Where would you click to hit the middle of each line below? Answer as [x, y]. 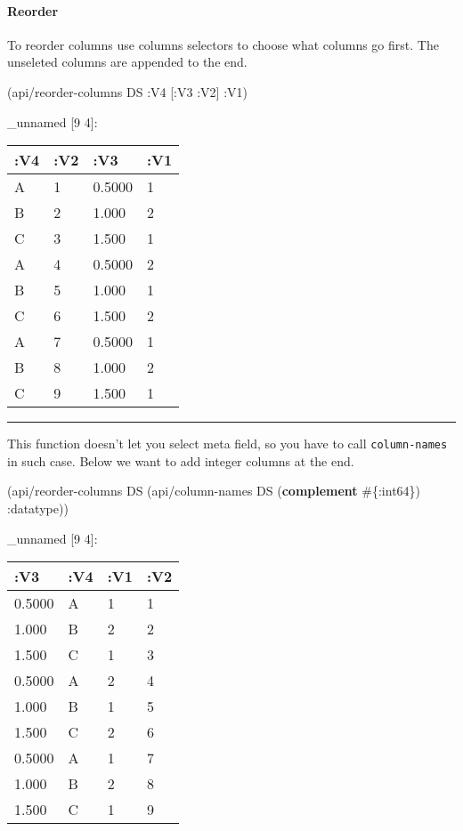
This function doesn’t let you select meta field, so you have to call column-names [227, 444]
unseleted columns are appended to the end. [127, 62]
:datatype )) [38, 508]
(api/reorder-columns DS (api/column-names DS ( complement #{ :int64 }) [214, 491]
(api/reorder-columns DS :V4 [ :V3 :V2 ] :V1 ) [127, 91]
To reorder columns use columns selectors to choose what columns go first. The [223, 44]
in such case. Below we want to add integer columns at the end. [181, 460]
